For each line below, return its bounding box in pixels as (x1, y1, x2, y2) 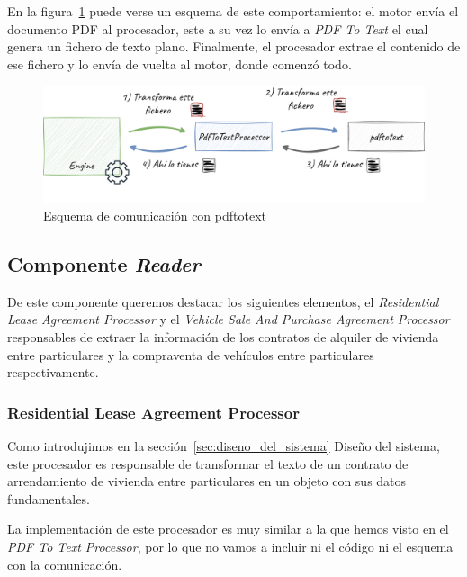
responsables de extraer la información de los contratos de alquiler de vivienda (7, 327, 439, 346)
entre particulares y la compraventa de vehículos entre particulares (7, 345, 374, 364)
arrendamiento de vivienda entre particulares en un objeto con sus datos (7, 472, 407, 491)
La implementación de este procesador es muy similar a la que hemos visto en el (7, 519, 449, 538)
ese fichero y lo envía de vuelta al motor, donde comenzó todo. (7, 54, 352, 73)
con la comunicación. (7, 554, 122, 573)
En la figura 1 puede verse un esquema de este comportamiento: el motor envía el (7, 2, 459, 20)
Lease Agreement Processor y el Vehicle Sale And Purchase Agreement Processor (7, 310, 450, 329)
